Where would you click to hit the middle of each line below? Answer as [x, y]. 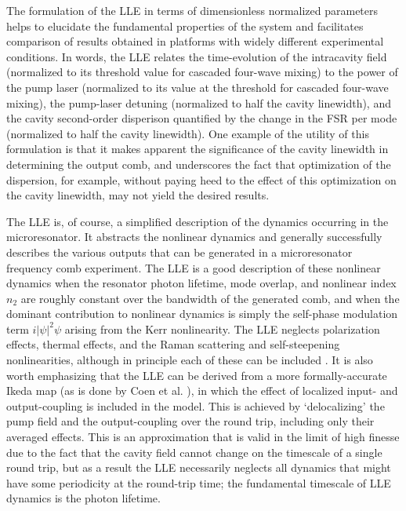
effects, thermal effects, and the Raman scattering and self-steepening [173, 344]
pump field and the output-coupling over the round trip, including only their [190, 421]
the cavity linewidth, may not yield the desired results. [138, 195]
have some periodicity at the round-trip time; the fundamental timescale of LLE [199, 482]
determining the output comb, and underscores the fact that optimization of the [199, 164]
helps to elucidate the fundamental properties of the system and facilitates [185, 26]
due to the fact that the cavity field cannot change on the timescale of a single [194, 452]
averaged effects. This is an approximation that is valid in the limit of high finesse [203, 437]
